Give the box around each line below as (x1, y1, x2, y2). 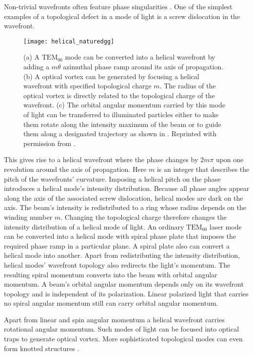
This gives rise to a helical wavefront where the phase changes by (4, 154, 198, 165)
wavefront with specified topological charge (23, 81, 152, 91)
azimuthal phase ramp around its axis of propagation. (63, 62, 224, 72)
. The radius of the (159, 81, 216, 91)
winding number (4, 211, 53, 222)
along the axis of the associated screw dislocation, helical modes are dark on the (4, 192, 243, 203)
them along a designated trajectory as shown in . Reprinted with (23, 128, 217, 139)
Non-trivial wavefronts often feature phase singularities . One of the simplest (4, 1, 233, 11)
